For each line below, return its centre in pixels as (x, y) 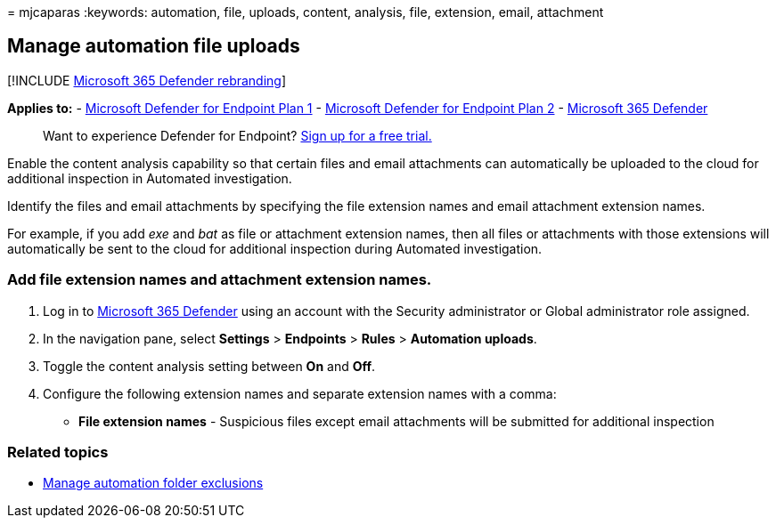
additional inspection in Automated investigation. (150, 178)
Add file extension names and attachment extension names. (220, 280)
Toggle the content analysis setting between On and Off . (209, 366)
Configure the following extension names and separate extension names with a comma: (300, 393)
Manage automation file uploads (154, 46)
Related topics (58, 452)
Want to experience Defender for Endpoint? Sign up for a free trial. (237, 135)
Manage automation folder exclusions (153, 483)
